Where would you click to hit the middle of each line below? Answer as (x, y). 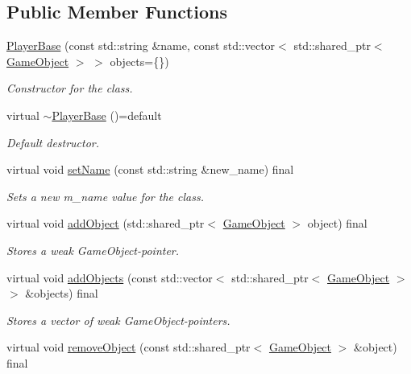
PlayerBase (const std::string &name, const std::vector (141, 45)
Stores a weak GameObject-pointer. (93, 250)
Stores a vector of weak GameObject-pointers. (118, 320)
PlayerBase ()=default (107, 115)
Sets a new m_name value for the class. (105, 196)
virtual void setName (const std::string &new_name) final (150, 169)
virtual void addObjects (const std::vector (110, 277)
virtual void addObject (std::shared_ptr (106, 223)
